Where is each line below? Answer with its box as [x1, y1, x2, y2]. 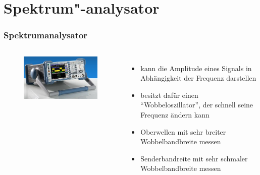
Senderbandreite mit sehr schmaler [140, 153, 248, 163]
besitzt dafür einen [140, 89, 198, 100]
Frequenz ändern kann [140, 109, 210, 120]
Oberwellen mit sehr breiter [140, 126, 226, 137]
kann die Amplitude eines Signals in [140, 63, 252, 73]
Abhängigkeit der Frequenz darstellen [140, 73, 256, 83]
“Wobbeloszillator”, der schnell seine [140, 99, 253, 110]
